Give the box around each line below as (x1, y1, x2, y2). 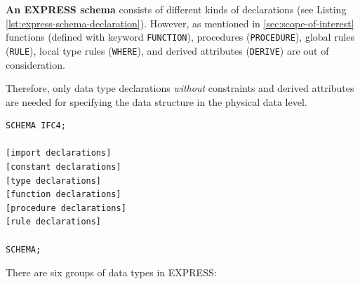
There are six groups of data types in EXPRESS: (6, 265, 217, 280)
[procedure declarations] (6, 203, 126, 213)
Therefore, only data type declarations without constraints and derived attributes (6, 81, 354, 95)
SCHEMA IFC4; (6, 121, 66, 131)
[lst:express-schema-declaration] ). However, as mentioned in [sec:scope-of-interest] (6, 15, 354, 30)
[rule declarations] (6, 217, 102, 227)
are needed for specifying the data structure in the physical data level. (6, 94, 307, 109)
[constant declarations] (6, 162, 121, 173)
